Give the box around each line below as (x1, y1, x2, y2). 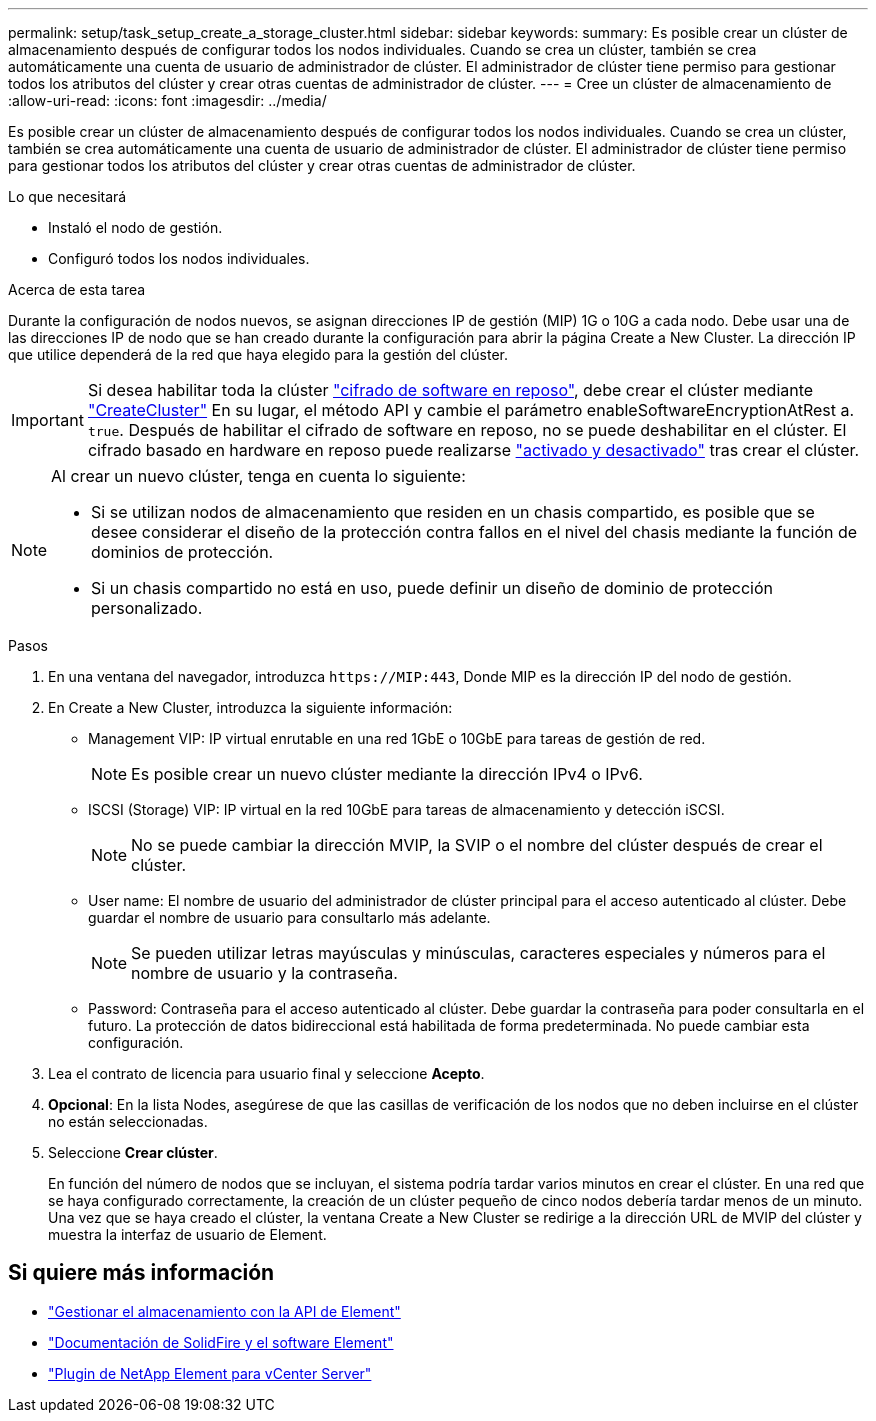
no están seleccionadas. (48, 1113, 208, 1130)
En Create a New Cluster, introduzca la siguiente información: (48, 699, 453, 716)
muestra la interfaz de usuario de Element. (48, 1226, 327, 1243)
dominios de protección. (91, 542, 274, 562)
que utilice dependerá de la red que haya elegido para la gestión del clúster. (8, 346, 508, 363)
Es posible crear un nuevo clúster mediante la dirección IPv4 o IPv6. (131, 764, 643, 784)
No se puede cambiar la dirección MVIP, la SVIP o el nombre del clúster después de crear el (131, 835, 823, 855)
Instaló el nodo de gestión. (48, 219, 223, 236)
